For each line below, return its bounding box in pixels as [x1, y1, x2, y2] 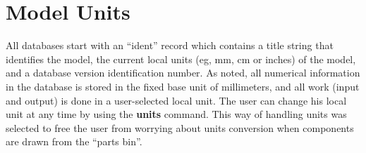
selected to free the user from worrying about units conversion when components [6, 120, 354, 135]
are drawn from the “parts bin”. [6, 134, 142, 149]
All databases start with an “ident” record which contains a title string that [6, 38, 334, 53]
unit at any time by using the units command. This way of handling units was [6, 107, 347, 121]
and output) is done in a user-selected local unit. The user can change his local [6, 93, 347, 107]
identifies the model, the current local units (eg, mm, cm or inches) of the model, [6, 51, 356, 66]
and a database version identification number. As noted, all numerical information [6, 65, 360, 80]
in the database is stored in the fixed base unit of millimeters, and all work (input [6, 79, 360, 93]
